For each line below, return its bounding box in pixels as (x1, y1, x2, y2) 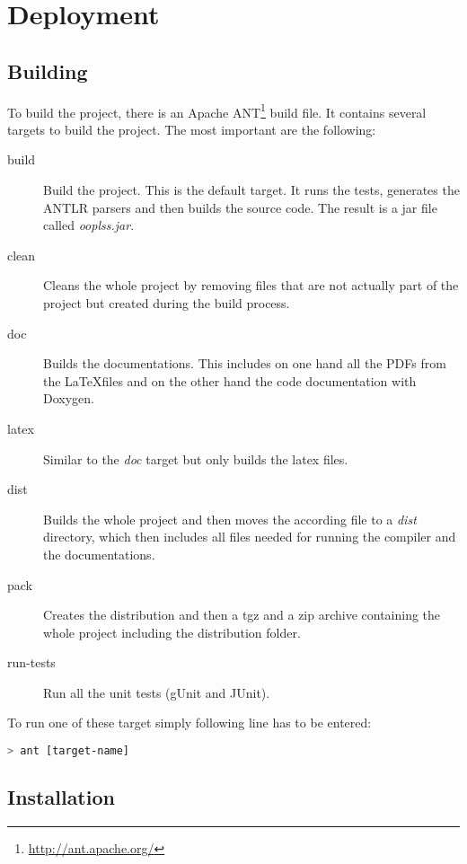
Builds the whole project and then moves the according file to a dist (43, 509, 417, 528)
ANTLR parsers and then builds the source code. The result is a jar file (43, 198, 437, 216)
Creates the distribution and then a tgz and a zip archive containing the (43, 605, 441, 624)
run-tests (7, 653, 56, 672)
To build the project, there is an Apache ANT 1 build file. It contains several (7, 100, 427, 121)
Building (7, 57, 88, 84)
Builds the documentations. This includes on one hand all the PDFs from (43, 354, 446, 373)
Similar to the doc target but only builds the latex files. (43, 449, 348, 468)
